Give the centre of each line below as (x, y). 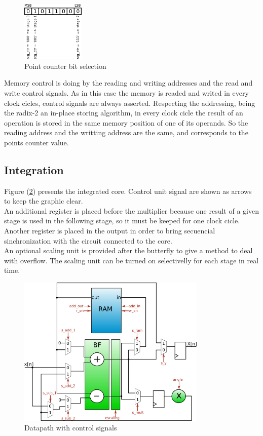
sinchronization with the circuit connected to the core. (88, 240)
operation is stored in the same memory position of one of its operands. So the (126, 122)
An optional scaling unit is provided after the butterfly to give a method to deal (128, 250)
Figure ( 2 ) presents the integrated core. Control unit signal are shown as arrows (128, 191)
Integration (34, 169)
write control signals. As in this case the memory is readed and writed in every (126, 92)
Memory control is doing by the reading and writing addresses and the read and (128, 83)
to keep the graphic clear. (44, 201)
